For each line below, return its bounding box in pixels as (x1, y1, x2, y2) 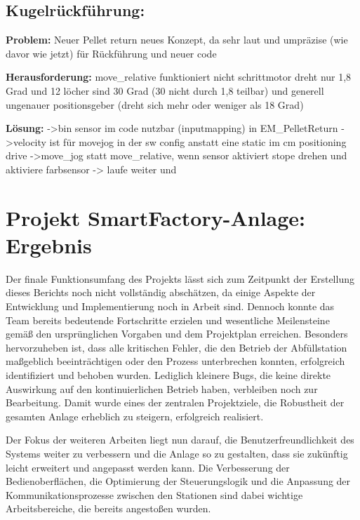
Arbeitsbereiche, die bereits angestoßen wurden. (6, 501, 211, 516)
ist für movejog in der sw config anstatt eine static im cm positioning (49, 134, 347, 149)
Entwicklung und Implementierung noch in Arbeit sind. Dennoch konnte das (6, 299, 335, 314)
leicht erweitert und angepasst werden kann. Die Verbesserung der (6, 460, 290, 474)
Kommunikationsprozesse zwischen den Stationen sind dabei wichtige (6, 487, 303, 502)
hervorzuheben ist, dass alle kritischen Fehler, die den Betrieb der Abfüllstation (6, 340, 347, 354)
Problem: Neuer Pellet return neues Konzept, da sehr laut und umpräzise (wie (6, 32, 348, 47)
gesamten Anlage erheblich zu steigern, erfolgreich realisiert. (6, 408, 264, 423)
